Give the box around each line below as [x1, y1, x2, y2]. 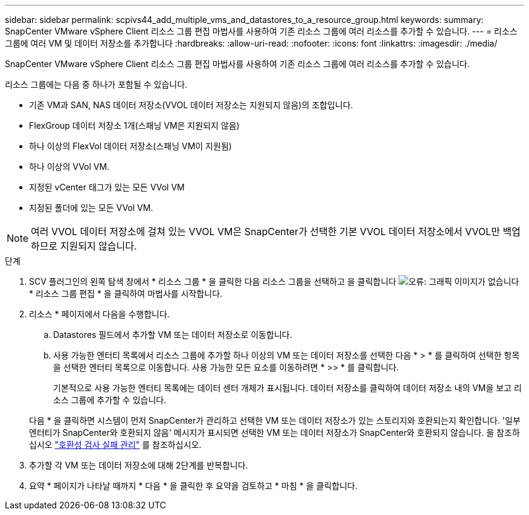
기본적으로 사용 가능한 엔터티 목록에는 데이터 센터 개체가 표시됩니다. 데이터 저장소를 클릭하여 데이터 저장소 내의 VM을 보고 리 [53, 383, 522, 393]
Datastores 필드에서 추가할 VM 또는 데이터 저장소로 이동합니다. [53, 329, 292, 340]
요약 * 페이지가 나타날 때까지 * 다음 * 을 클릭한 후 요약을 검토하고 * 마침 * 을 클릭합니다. [29, 481, 357, 491]
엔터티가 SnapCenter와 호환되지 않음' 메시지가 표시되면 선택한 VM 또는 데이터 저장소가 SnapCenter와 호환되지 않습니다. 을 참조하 [29, 427, 520, 438]
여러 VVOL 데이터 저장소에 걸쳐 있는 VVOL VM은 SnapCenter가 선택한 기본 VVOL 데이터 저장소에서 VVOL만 [31, 225, 501, 238]
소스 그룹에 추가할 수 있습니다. [53, 395, 167, 405]
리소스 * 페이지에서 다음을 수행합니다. [29, 309, 170, 319]
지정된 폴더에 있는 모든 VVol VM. [29, 202, 153, 213]
